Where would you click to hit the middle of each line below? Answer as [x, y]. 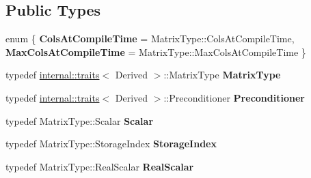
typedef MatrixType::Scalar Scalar [80, 120]
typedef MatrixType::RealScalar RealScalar [100, 166]
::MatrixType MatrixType [222, 75]
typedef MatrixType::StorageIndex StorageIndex [111, 144]
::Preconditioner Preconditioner [234, 97]
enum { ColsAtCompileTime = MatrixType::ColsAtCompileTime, [150, 39]
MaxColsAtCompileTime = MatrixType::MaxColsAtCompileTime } [156, 51]
